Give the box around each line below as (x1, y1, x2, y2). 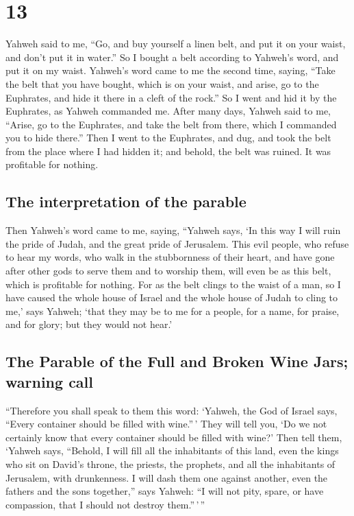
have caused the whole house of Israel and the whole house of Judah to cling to (5, 290, 338, 305)
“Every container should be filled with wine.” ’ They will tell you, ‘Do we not (5, 417, 327, 431)
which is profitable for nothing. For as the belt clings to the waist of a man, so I (5, 277, 341, 291)
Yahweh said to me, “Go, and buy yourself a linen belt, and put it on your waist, (5, 36, 346, 51)
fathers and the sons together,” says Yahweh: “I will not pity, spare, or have (5, 484, 324, 498)
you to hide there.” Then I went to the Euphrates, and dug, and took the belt (5, 130, 331, 145)
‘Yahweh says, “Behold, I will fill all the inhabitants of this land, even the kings (5, 443, 339, 458)
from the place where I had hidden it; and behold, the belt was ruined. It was (5, 143, 331, 158)
